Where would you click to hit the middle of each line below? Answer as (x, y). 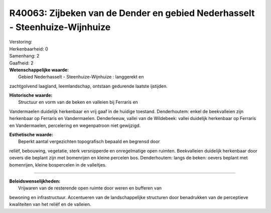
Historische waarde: (31, 95)
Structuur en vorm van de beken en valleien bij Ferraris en (78, 102)
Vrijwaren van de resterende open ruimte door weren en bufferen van (90, 188)
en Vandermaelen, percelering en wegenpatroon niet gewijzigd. (75, 125)
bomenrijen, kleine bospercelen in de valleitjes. (58, 164)
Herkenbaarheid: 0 (29, 49)
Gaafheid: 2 (21, 63)
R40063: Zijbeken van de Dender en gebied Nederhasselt (132, 13)
